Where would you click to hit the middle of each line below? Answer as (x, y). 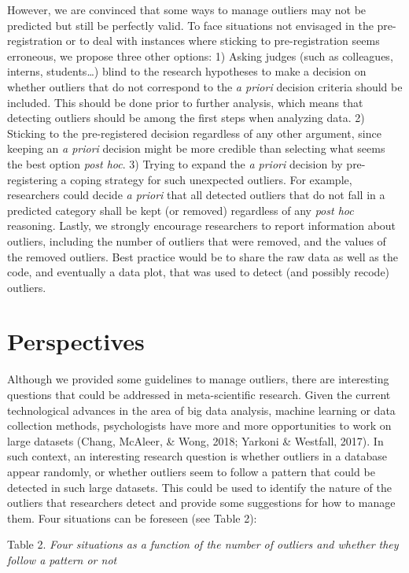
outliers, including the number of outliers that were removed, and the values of (197, 240)
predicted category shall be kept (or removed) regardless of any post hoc (181, 210)
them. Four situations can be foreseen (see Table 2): (132, 518)
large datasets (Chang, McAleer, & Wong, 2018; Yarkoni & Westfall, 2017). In (195, 440)
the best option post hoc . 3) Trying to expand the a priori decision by (175, 163)
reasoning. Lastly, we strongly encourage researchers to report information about (202, 226)
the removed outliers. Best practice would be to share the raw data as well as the (203, 256)
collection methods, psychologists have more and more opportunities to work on (199, 425)
